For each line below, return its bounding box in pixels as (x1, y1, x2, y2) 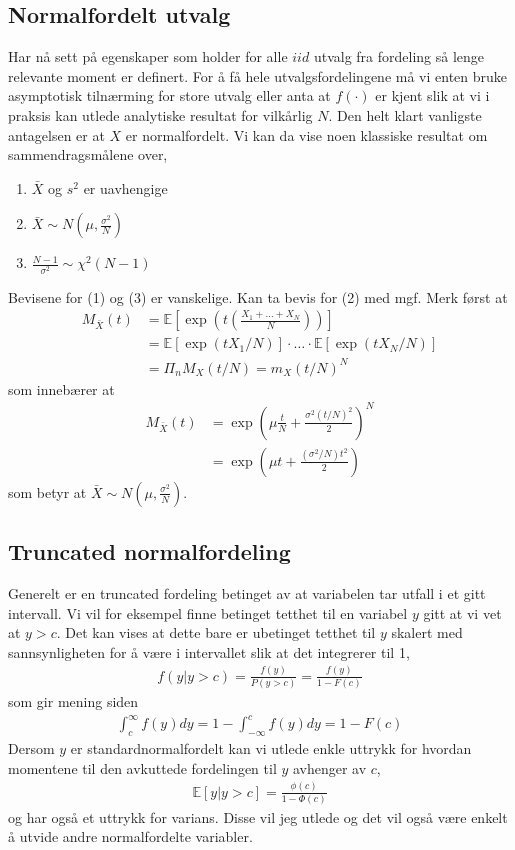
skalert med (391, 622, 463, 643)
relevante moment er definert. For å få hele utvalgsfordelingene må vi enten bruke (8, 65, 508, 86)
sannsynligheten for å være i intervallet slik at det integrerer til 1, (8, 641, 410, 662)
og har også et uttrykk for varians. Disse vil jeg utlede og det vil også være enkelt (8, 806, 508, 827)
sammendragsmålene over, (8, 144, 168, 165)
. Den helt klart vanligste (328, 104, 482, 125)
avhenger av (292, 757, 367, 778)
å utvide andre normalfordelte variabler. (8, 826, 253, 847)
